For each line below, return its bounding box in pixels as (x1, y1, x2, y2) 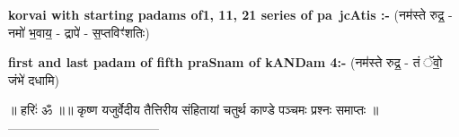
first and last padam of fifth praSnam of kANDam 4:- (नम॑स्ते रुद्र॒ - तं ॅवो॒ (8, 53, 443, 72)
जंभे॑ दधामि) (8, 70, 59, 89)
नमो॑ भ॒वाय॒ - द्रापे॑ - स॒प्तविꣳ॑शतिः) (8, 22, 150, 41)
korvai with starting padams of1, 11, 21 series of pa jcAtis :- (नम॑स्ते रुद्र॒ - (8, 5, 453, 23)
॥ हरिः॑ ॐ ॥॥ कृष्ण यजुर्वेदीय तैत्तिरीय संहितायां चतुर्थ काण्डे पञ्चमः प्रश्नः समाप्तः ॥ (8, 100, 379, 119)
